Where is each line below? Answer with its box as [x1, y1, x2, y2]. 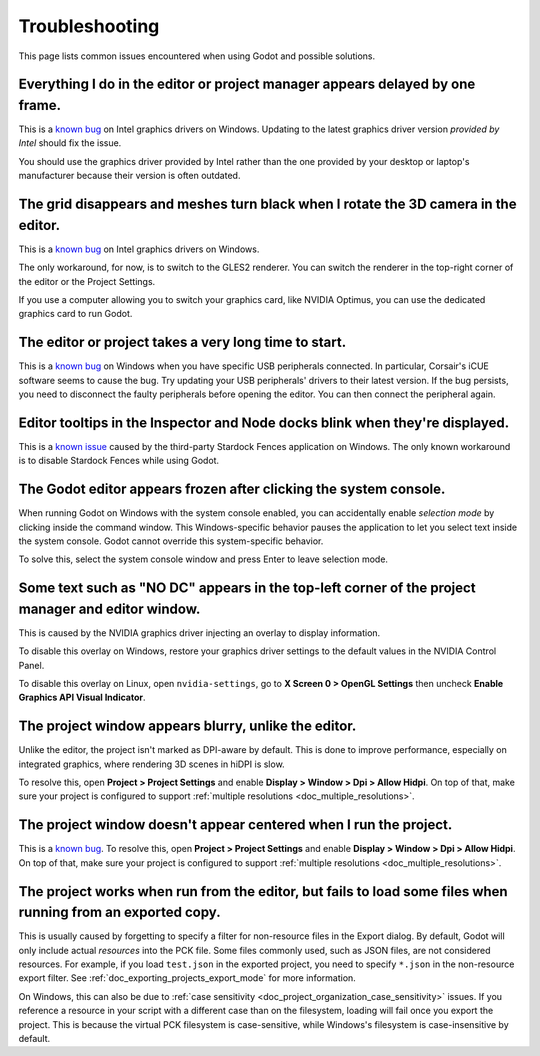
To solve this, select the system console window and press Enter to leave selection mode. [18, 553, 389, 565]
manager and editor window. [18, 600, 201, 617]
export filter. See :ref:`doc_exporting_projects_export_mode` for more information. [18, 972, 357, 984]
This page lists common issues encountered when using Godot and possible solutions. [18, 50, 376, 62]
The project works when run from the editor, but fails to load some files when [18, 883, 509, 900]
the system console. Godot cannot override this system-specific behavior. [18, 535, 324, 547]
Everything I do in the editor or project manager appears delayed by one [18, 76, 476, 93]
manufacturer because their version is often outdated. [18, 170, 241, 182]
